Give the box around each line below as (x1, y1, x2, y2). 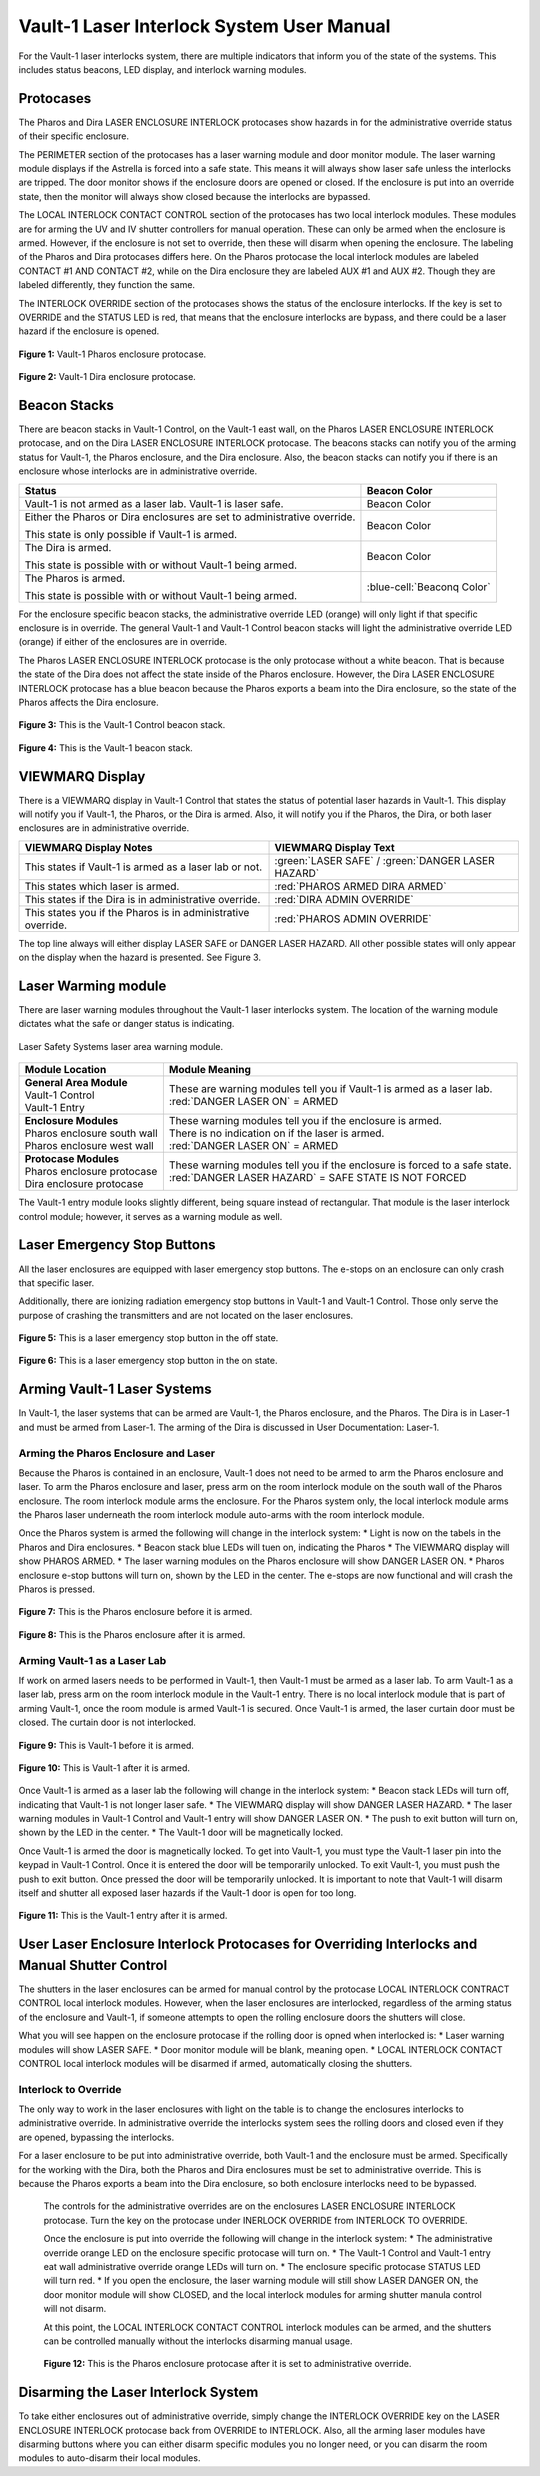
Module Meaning (168, 1063, 252, 1077)
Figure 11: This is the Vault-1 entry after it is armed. (18, 1910, 228, 1922)
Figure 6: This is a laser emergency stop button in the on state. (18, 1355, 278, 1367)
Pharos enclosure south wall (24, 1126, 159, 1140)
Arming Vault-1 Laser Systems (18, 1381, 212, 1398)
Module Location (24, 1063, 107, 1077)
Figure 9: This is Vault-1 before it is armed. (18, 1739, 195, 1751)
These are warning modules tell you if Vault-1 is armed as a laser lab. (168, 1082, 493, 1096)
